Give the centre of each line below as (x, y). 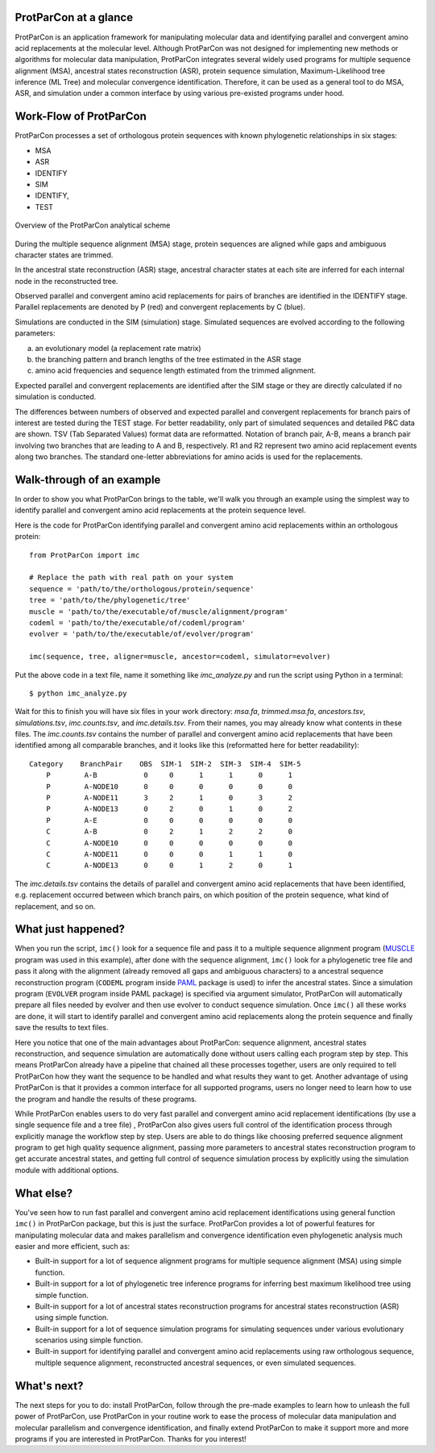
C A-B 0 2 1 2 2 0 (169, 832)
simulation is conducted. (56, 397)
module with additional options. (67, 1170)
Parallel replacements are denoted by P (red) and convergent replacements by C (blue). (160, 307)
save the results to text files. (62, 1028)
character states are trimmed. (64, 255)
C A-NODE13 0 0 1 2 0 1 (169, 866)
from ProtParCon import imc (85, 555)
